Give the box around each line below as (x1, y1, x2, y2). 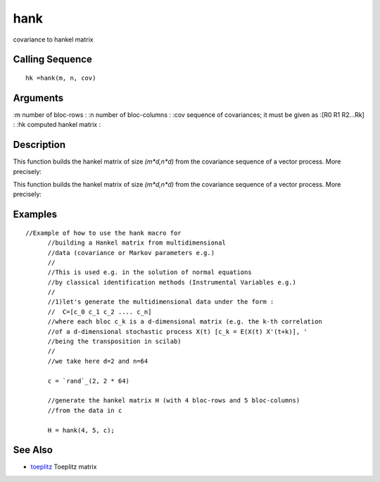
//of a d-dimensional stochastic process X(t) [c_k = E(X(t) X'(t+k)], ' (47, 328, 308, 335)
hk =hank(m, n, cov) (25, 74, 96, 82)
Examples (13, 209, 58, 221)
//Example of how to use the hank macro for (25, 229, 182, 237)
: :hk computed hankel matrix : (13, 121, 101, 129)
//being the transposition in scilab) (47, 338, 182, 345)
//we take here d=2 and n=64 (47, 357, 148, 365)
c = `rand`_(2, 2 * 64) (47, 377, 130, 385)
